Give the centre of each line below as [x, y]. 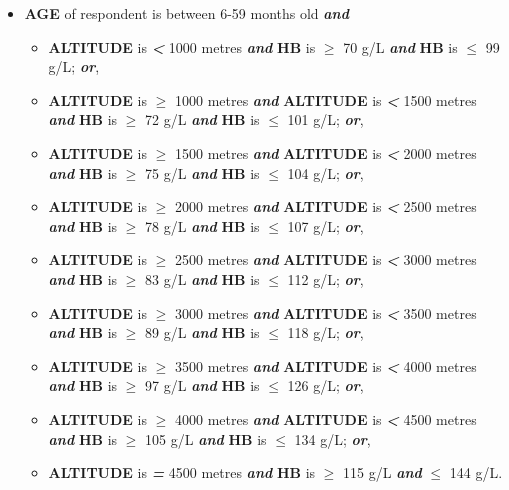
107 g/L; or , [325, 225]
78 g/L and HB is [202, 225]
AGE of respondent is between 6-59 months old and [186, 13]
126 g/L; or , [325, 385]
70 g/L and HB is [400, 46]
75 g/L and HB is [202, 172]
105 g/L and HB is [206, 438]
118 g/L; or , [325, 332]
